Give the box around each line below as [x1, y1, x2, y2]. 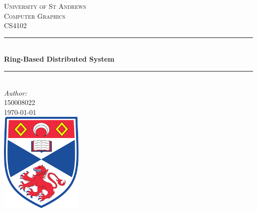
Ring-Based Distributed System [4, 54, 115, 64]
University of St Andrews [4, 1, 86, 11]
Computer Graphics [4, 10, 65, 21]
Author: [4, 87, 27, 98]
